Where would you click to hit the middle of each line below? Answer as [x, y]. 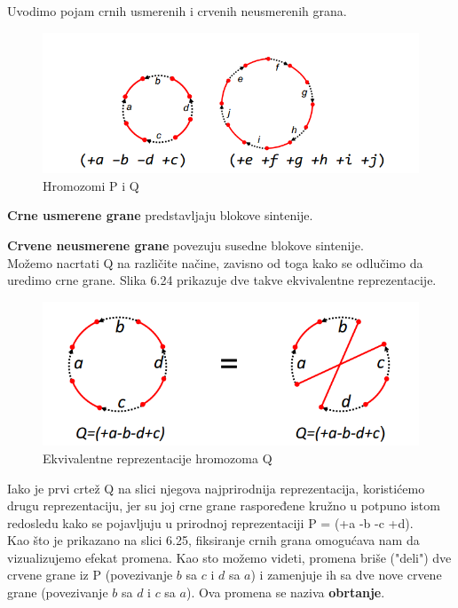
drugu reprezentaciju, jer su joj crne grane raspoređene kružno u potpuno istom [224, 505]
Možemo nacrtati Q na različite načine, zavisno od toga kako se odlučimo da [215, 262]
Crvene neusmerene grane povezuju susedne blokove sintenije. [186, 245]
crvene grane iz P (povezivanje [90, 575]
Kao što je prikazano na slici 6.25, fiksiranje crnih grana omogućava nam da [213, 540]
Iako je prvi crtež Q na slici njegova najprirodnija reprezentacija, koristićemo [216, 488]
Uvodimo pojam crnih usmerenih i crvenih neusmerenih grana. [177, 11]
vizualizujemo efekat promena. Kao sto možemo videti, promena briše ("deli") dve [229, 557]
